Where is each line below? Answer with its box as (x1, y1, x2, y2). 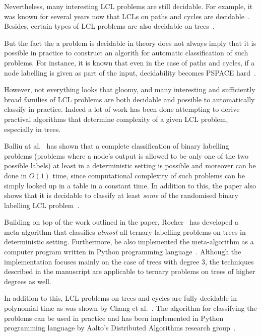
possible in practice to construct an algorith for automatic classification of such (4, 47, 248, 58)
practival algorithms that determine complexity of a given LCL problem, (4, 113, 228, 124)
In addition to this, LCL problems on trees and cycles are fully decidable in (4, 293, 237, 303)
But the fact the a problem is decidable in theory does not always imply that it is (4, 37, 256, 48)
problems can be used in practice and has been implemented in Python (4, 312, 224, 323)
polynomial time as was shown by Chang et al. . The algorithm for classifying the (4, 303, 257, 313)
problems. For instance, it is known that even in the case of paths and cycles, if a (4, 57, 255, 68)
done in (4, 170, 27, 180)
